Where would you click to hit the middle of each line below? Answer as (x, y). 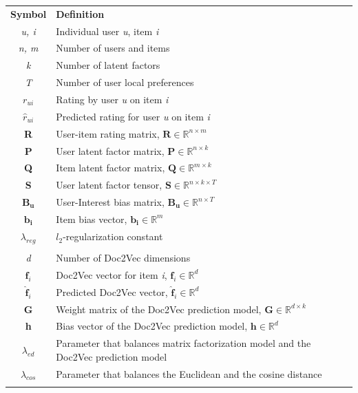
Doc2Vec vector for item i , (112, 274)
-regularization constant (113, 236)
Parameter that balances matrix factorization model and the (183, 343)
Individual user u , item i (107, 31)
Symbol (29, 13)
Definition (80, 13)
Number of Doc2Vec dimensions (123, 258)
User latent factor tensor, (109, 185)
